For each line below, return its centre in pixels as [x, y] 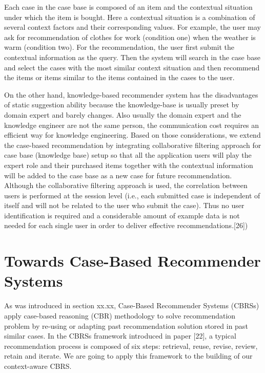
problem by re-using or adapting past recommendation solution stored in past [126, 325]
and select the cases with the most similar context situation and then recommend [132, 67]
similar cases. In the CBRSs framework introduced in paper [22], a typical [120, 336]
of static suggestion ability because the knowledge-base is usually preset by [122, 105]
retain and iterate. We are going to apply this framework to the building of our [128, 356]
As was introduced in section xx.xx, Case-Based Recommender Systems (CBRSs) [132, 305]
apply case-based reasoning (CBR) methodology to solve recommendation [120, 315]
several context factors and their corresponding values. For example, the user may [132, 27]
